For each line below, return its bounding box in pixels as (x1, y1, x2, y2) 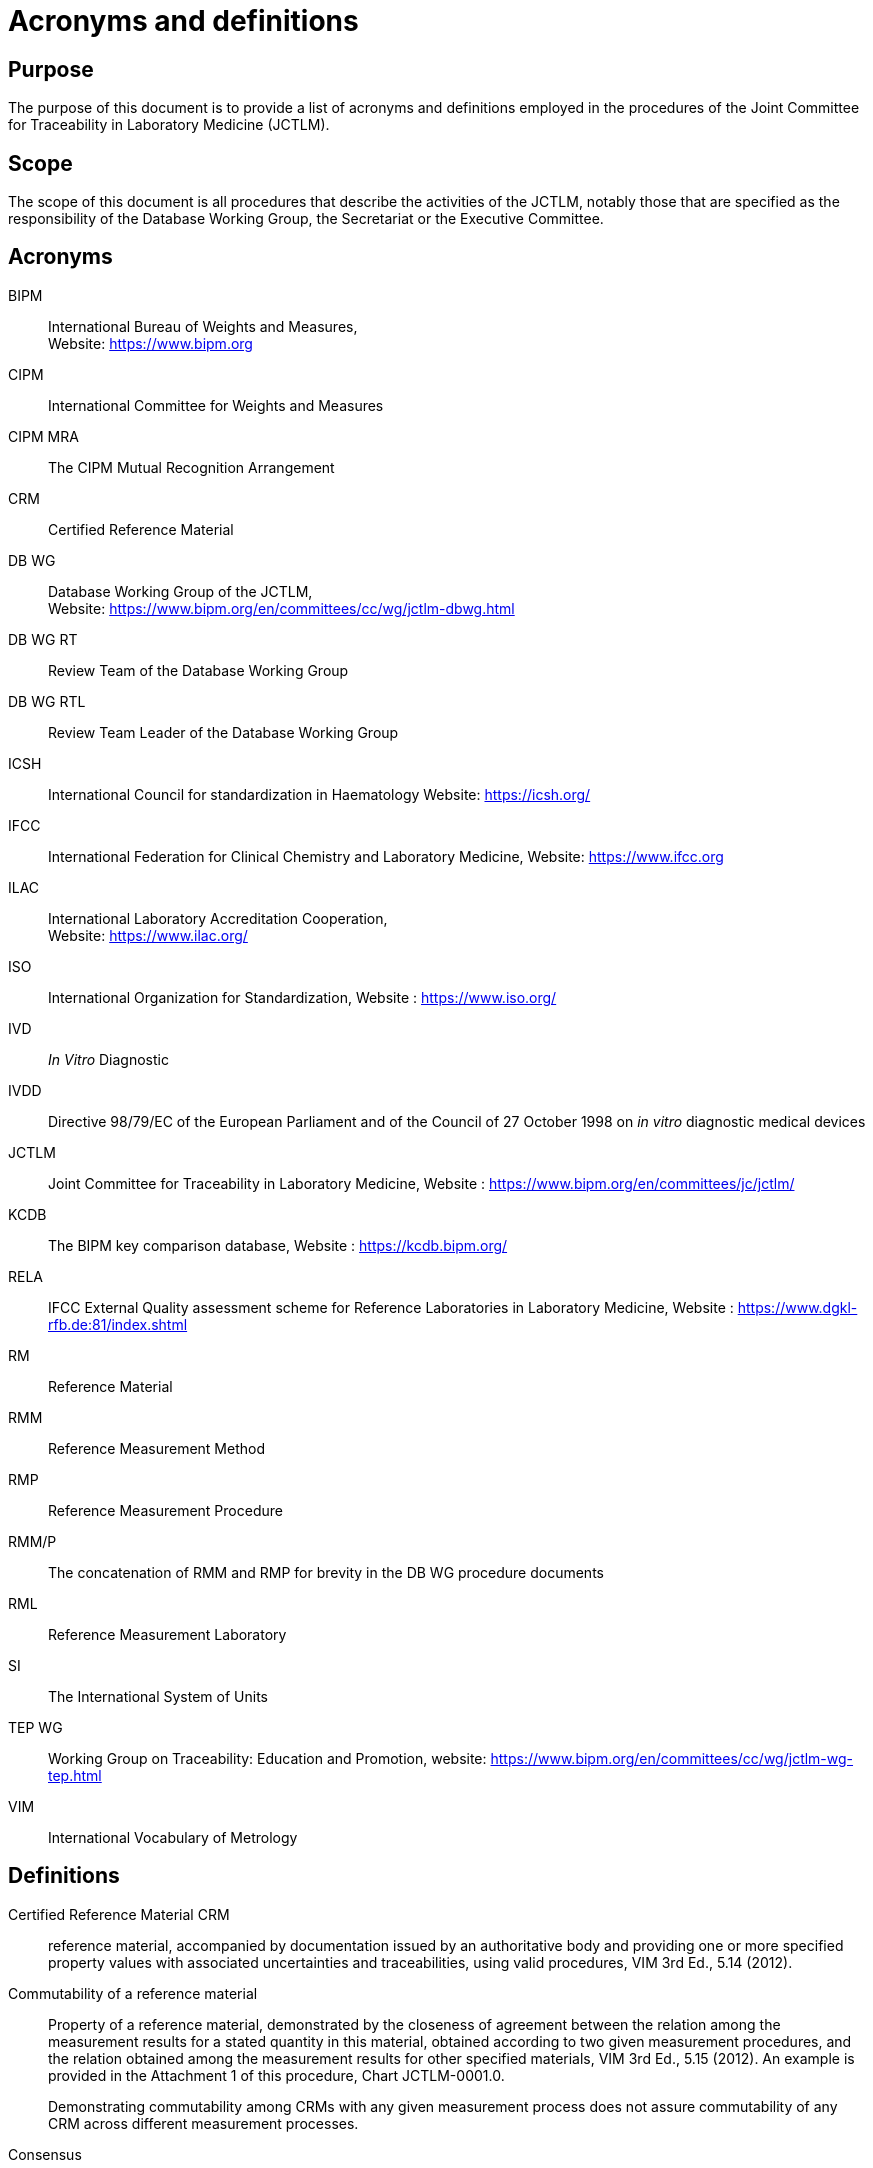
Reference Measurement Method (48, 1439, 265, 1457)
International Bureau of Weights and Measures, (48, 317, 358, 335)
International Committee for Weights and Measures (48, 396, 384, 414)
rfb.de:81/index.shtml (48, 1315, 188, 1333)
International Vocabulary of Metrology (48, 1828, 298, 1846)
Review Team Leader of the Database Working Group (48, 723, 399, 741)
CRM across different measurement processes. (48, 2114, 359, 2132)
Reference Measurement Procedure (48, 1501, 283, 1519)
